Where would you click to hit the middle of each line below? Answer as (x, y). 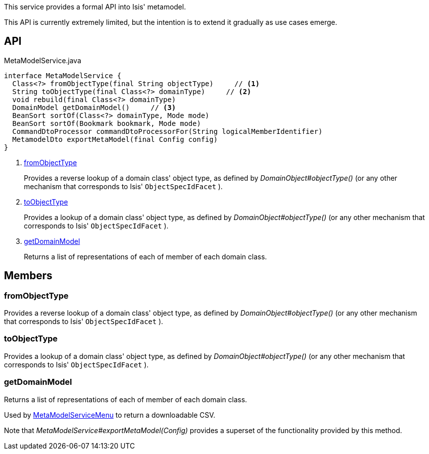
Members (28, 276)
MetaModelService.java (43, 60)
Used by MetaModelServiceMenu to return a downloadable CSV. (110, 415)
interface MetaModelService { (63, 75)
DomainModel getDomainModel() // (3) (94, 107)
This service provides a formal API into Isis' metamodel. (95, 7)
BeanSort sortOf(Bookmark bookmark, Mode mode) (107, 123)
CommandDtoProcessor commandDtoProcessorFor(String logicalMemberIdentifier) (167, 131)
